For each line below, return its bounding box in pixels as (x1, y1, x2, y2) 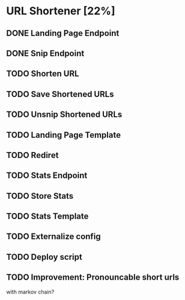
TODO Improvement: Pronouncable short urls (6, 272, 180, 283)
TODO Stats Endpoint (6, 171, 88, 181)
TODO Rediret (6, 150, 59, 160)
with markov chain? (6, 288, 55, 295)
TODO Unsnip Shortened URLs (6, 110, 123, 120)
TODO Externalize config (6, 232, 101, 242)
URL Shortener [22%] (6, 4, 115, 18)
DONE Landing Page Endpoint (6, 28, 120, 38)
